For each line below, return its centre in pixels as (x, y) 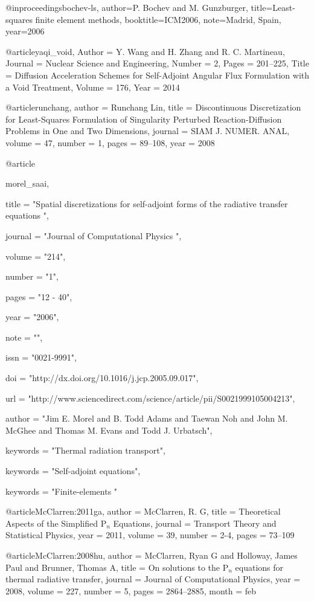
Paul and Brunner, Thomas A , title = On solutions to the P (117, 567)
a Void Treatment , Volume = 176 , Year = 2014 (93, 87)
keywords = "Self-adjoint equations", (73, 471)
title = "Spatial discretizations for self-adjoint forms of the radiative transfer (147, 203)
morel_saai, (27, 183)
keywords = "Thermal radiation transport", (85, 450)
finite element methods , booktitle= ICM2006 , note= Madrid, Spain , (158, 19)
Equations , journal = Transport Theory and (195, 523)
